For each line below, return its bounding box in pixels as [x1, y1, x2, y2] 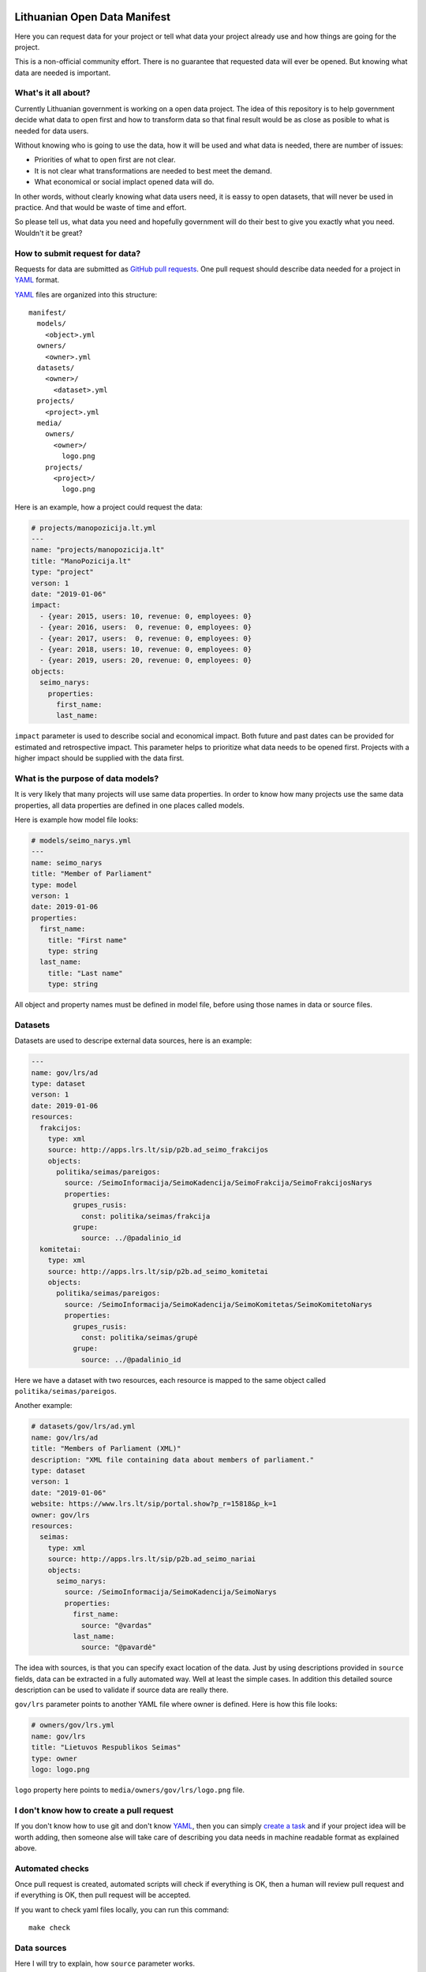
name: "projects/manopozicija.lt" [31, 545, 165, 555]
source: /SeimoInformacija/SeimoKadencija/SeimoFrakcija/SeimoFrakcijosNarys [64, 1178, 372, 1187]
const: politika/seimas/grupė [80, 1333, 198, 1342]
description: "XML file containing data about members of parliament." [31, 1455, 315, 1464]
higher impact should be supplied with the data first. [14, 753, 185, 763]
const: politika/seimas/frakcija [80, 1212, 211, 1220]
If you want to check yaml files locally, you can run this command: [14, 1905, 229, 1914]
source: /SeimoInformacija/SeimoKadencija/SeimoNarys [64, 1588, 277, 1597]
